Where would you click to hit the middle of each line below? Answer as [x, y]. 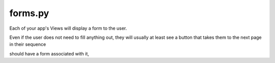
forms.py [29, 13]
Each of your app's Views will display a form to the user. [68, 28]
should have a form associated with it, [49, 53]
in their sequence [28, 44]
